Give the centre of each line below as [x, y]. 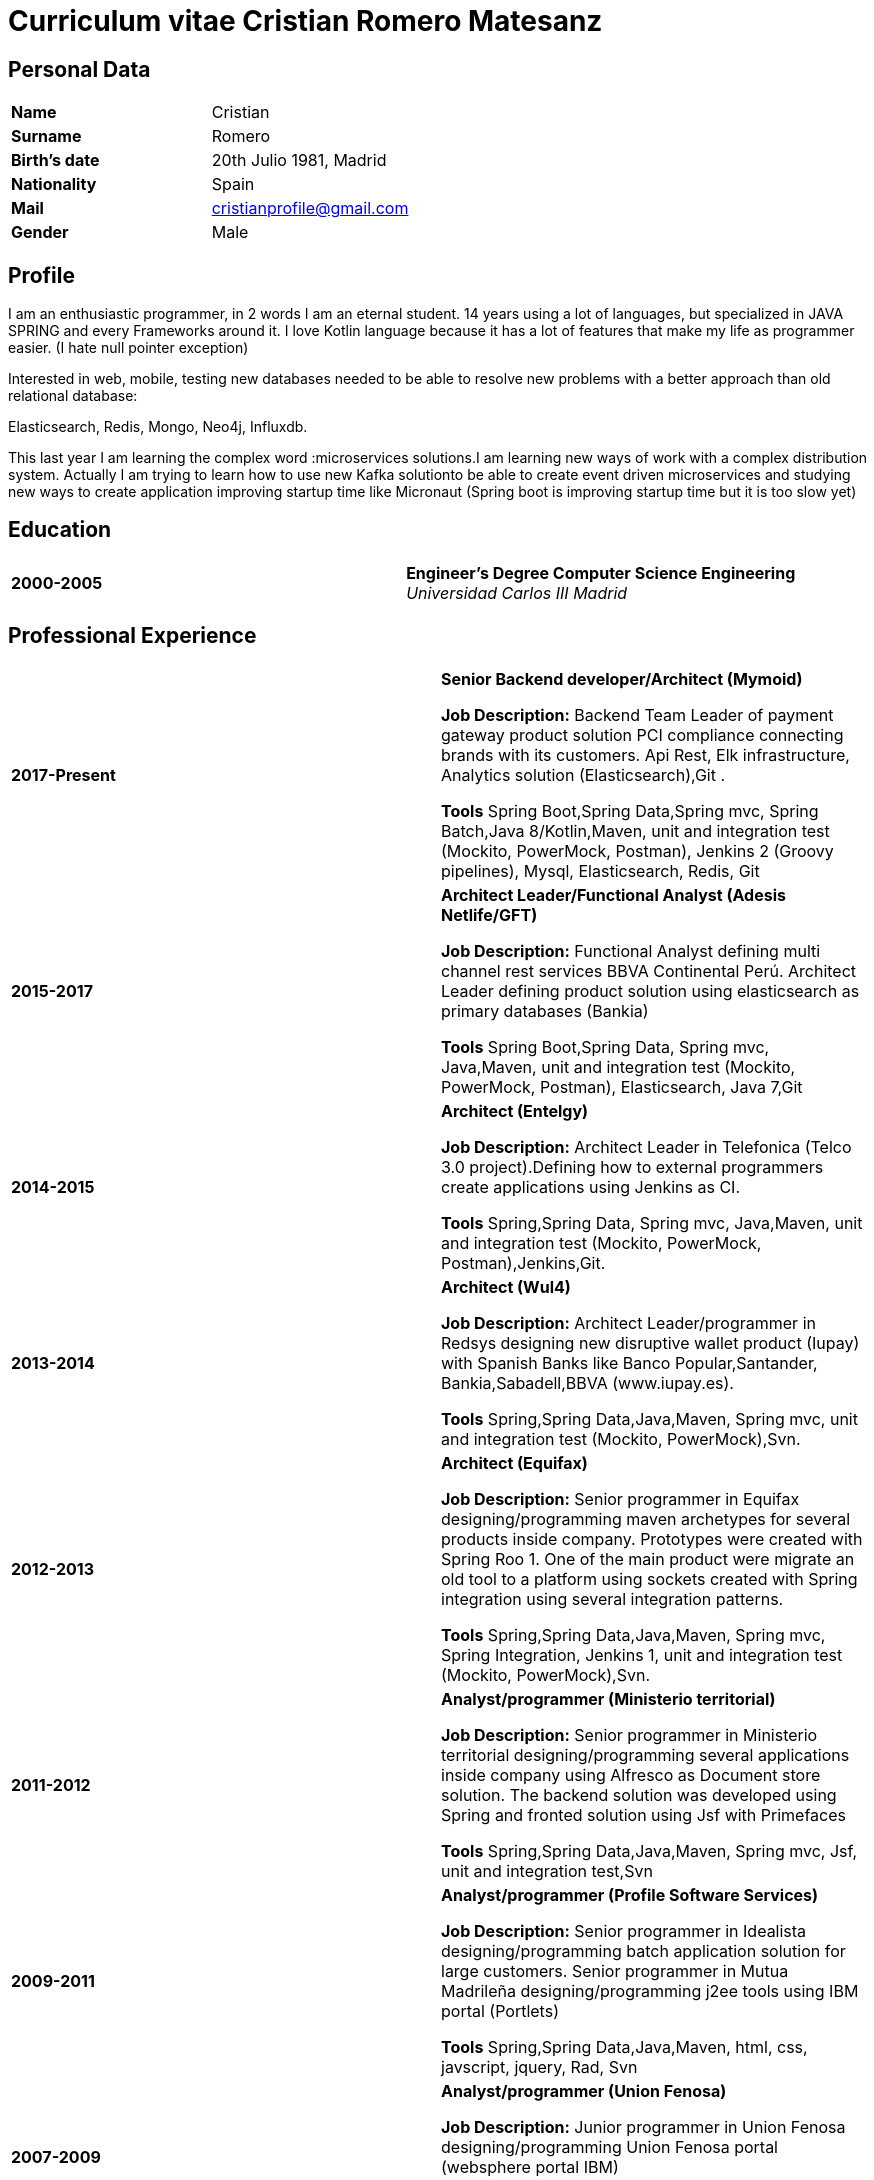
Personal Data [79, 69]
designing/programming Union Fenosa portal [609, 2146]
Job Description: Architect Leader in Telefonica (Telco [646, 1146]
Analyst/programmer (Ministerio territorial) [608, 1698]
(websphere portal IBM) [530, 2166]
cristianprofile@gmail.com [310, 208]
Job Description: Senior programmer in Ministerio [629, 1734]
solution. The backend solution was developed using [639, 1794]
